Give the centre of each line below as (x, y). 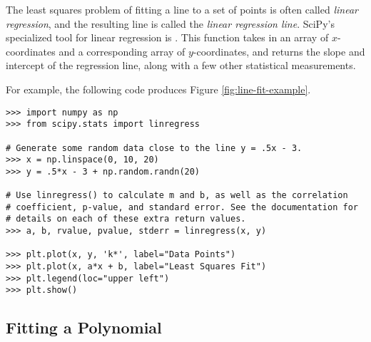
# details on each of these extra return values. (126, 219)
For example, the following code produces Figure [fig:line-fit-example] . (158, 89)
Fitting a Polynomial (84, 327)
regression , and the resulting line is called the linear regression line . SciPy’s (170, 23)
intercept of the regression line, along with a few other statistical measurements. (181, 65)
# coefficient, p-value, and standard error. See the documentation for (182, 207)
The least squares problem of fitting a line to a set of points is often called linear (182, 9)
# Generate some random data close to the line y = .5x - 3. (154, 148)
